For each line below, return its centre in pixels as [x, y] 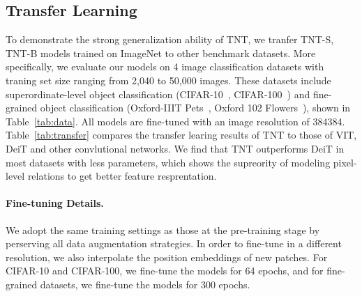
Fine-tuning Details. [55, 203]
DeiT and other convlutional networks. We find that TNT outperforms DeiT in [175, 148]
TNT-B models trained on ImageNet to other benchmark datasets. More [161, 53]
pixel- [345, 162]
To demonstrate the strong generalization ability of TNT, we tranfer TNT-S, [170, 39]
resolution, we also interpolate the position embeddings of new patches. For [167, 257]
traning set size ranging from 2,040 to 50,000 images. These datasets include [168, 80]
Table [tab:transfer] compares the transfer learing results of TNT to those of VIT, [181, 135]
